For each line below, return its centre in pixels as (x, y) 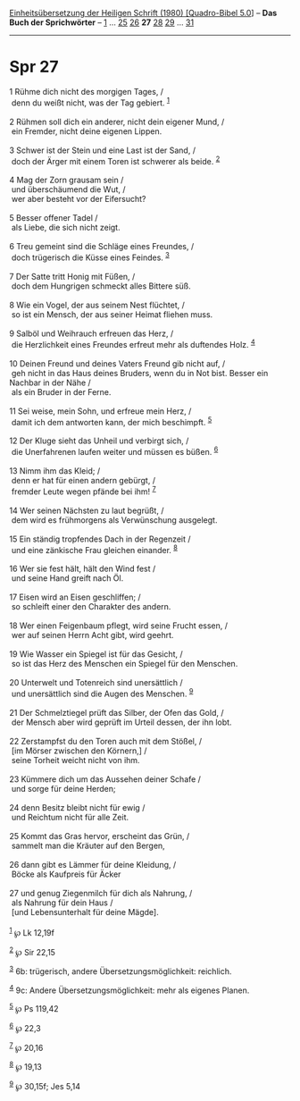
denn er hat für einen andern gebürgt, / (83, 480)
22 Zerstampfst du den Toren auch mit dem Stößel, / (106, 741)
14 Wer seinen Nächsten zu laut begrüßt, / (87, 510)
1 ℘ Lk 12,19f (32, 931)
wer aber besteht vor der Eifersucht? (79, 199)
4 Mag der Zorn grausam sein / (67, 180)
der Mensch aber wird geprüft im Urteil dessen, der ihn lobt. (121, 722)
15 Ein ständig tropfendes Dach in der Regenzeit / (100, 539)
